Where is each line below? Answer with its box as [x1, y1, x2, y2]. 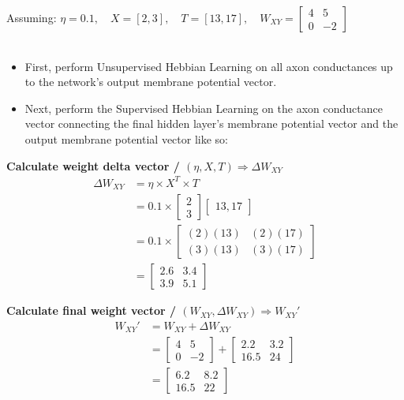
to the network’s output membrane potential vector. [24, 73, 277, 90]
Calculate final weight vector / [6, 302, 176, 319]
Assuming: [6, 9, 57, 25]
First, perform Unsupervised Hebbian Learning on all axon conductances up [24, 58, 393, 74]
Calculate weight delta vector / [6, 157, 180, 174]
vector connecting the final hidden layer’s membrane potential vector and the [24, 115, 398, 132]
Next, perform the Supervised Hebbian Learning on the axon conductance [24, 99, 383, 116]
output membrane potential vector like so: [24, 130, 229, 147]
